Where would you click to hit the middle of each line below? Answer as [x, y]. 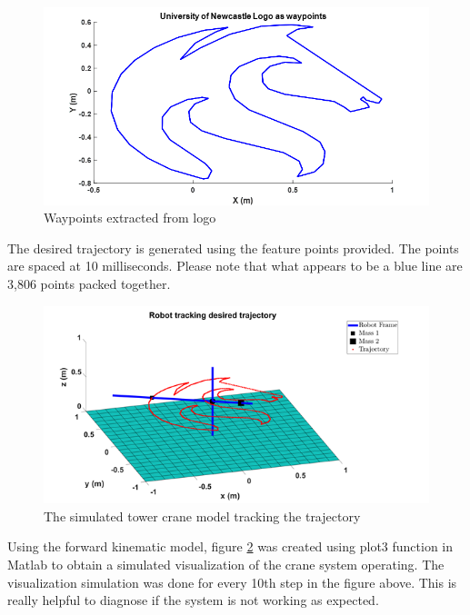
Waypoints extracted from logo [130, 218]
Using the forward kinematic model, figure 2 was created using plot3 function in [230, 546]
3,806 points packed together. [89, 283]
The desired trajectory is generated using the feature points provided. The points [233, 248]
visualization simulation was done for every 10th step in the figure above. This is [232, 582]
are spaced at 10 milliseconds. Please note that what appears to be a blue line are [235, 266]
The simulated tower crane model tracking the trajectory [202, 516]
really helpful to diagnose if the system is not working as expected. [193, 600]
